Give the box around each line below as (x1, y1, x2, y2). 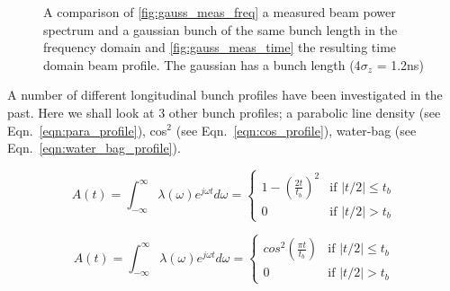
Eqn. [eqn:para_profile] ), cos (7, 120, 167, 139)
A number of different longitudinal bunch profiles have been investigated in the (7, 85, 443, 104)
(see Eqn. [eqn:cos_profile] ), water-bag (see (175, 120, 417, 139)
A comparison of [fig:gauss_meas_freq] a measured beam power (43, 3, 396, 21)
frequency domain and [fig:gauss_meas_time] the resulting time (43, 38, 397, 57)
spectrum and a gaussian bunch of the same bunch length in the (43, 20, 398, 39)
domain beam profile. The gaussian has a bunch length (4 (43, 55, 361, 74)
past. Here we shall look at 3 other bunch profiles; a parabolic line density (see (7, 102, 441, 121)
